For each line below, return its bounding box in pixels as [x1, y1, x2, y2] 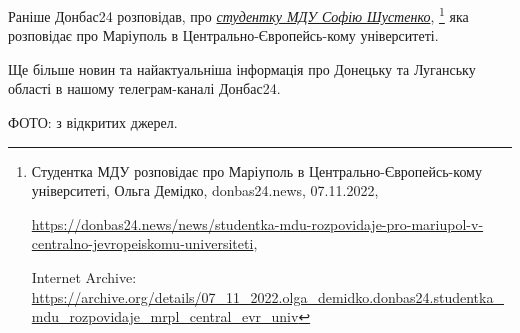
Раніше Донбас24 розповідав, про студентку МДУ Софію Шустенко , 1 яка [8, 3, 469, 26]
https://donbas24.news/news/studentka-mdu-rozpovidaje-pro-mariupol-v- [31, 213, 484, 234]
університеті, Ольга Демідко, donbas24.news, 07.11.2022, [31, 180, 379, 201]
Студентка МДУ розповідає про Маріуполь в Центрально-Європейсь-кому [31, 160, 482, 181]
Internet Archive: [31, 267, 137, 287]
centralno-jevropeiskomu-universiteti [31, 233, 254, 254]
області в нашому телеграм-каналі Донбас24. [8, 78, 281, 99]
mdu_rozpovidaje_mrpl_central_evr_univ [31, 306, 299, 327]
